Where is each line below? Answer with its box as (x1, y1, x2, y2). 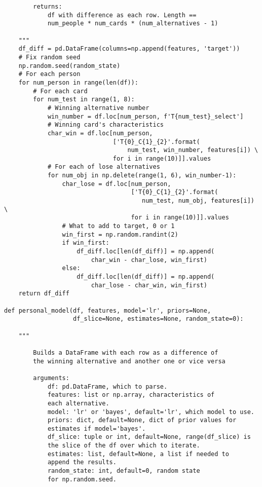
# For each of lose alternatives (47, 163, 160, 171)
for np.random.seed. (47, 475, 117, 483)
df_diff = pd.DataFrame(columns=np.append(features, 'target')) (18, 45, 240, 53)
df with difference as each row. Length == (47, 11, 197, 19)
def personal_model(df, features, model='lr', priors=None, (4, 307, 211, 314)
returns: (33, 3, 62, 10)
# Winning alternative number (47, 104, 149, 111)
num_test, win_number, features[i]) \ (127, 146, 258, 154)
